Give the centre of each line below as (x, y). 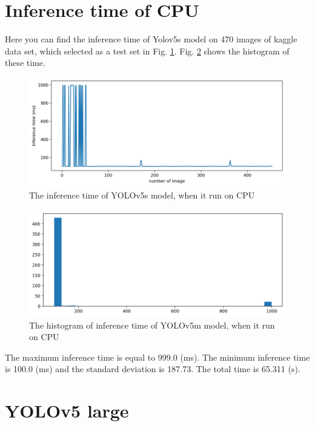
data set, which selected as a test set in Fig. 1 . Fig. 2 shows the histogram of (147, 51)
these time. (25, 63)
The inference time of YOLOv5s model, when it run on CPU (142, 195)
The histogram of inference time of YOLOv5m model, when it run (152, 325)
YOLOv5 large (67, 411)
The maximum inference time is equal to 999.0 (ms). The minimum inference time (157, 357)
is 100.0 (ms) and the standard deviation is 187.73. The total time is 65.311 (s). (153, 369)
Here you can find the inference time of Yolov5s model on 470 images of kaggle (151, 39)
